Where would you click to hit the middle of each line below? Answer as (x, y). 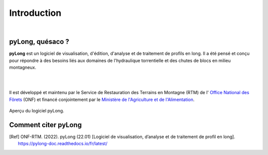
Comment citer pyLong (45, 125)
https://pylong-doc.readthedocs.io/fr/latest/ (63, 144)
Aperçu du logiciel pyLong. (37, 111)
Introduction (35, 13)
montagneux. (23, 67)
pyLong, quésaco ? (39, 42)
